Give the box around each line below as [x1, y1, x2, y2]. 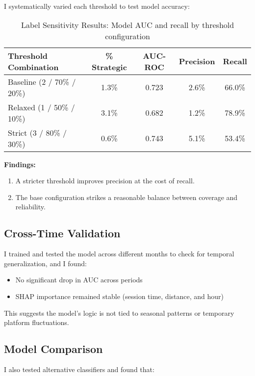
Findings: [4, 159, 36, 169]
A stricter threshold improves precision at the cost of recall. [15, 175, 195, 186]
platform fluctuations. [4, 317, 69, 327]
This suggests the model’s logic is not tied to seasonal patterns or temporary [4, 307, 234, 318]
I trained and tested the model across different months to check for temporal [4, 249, 234, 259]
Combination [8, 61, 59, 73]
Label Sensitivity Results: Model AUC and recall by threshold [21, 19, 234, 30]
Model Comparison [4, 341, 103, 356]
